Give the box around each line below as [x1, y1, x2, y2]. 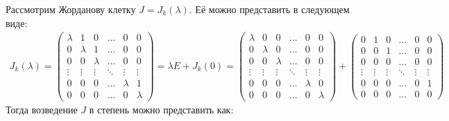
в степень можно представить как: [89, 102, 234, 117]
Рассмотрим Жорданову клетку [6, 2, 136, 16]
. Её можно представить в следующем [189, 2, 350, 16]
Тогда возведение [6, 102, 78, 117]
